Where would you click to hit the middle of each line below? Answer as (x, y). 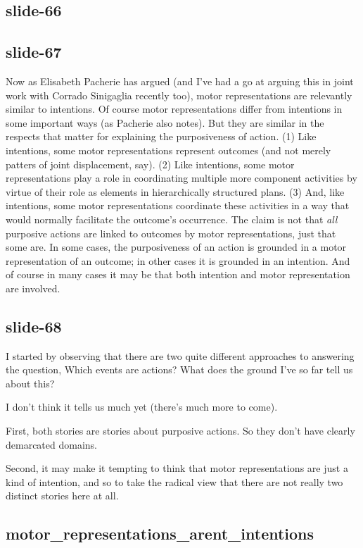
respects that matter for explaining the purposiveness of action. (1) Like (161, 136)
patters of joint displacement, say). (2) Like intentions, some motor (150, 164)
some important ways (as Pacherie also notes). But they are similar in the (165, 122)
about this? (30, 383)
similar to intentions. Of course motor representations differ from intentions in (174, 109)
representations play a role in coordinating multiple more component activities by (181, 178)
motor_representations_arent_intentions (160, 534)
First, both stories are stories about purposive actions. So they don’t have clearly (180, 431)
